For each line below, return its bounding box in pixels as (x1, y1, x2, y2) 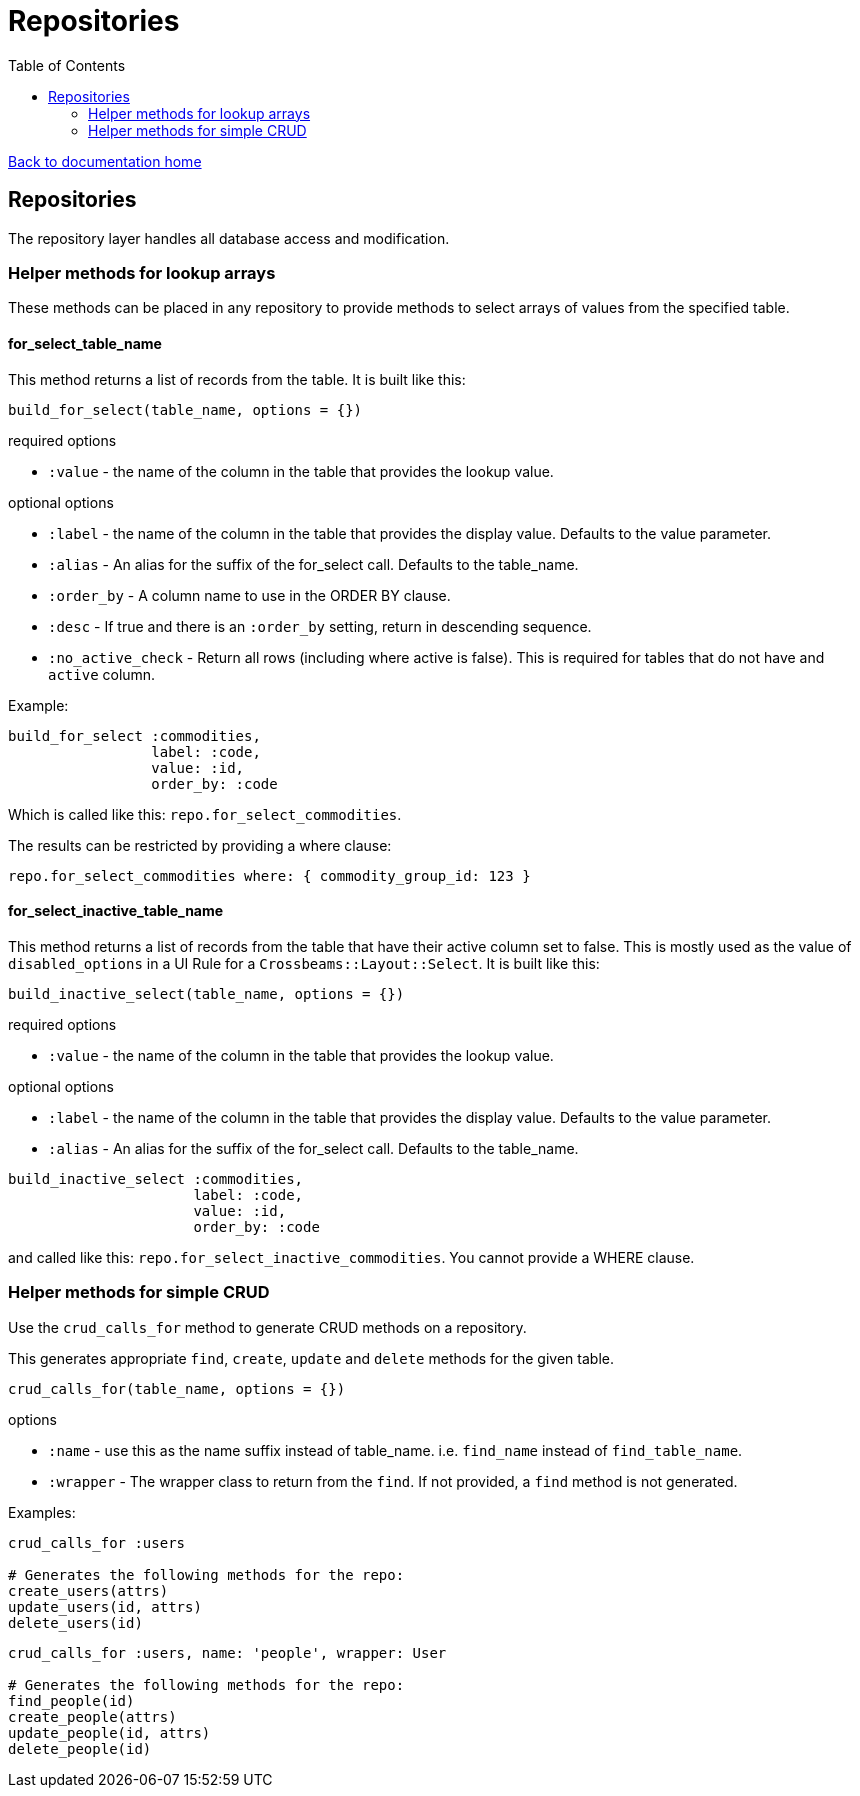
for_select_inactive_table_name (8, 902, 224, 920)
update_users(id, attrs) (8, 1598, 202, 1615)
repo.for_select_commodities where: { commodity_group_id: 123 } (8, 867, 531, 884)
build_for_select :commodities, (8, 727, 261, 744)
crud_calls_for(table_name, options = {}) (8, 1380, 346, 1397)
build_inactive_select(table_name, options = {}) (8, 985, 405, 1002)
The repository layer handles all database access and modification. (8, 229, 450, 247)
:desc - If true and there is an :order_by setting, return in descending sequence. (48, 617, 592, 635)
